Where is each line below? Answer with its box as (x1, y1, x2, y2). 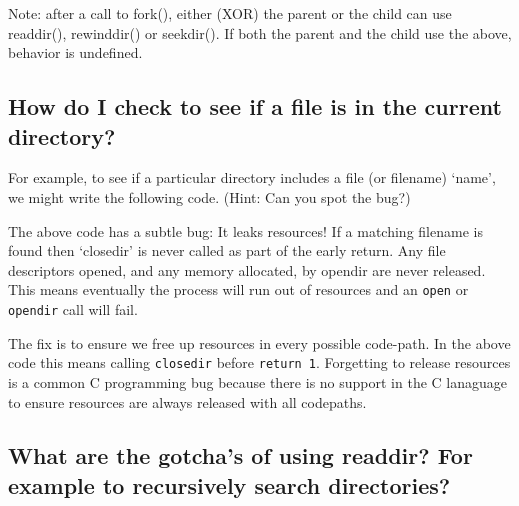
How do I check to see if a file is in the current (8, 91, 502, 122)
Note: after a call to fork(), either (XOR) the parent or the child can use (8, 3, 452, 23)
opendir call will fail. (8, 299, 138, 319)
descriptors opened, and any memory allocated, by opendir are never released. (8, 259, 486, 280)
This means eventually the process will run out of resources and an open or (8, 279, 469, 300)
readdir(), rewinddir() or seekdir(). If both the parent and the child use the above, (8, 22, 512, 43)
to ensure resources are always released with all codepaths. (8, 391, 367, 412)
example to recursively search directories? (8, 469, 451, 500)
